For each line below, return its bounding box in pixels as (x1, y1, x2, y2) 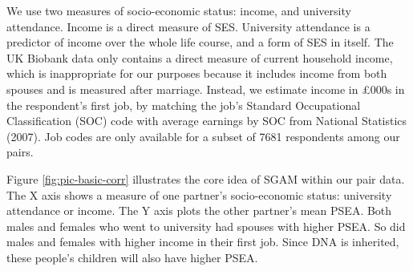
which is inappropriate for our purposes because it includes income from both (6, 65, 387, 82)
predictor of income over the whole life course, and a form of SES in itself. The (6, 34, 394, 51)
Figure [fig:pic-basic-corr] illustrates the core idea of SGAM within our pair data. (6, 170, 405, 187)
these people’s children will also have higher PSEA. (6, 249, 258, 265)
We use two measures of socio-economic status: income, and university (6, 2, 351, 18)
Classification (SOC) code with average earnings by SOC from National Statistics (6, 112, 407, 129)
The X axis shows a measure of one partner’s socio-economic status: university (6, 186, 392, 203)
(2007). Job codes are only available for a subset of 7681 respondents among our (6, 127, 400, 144)
